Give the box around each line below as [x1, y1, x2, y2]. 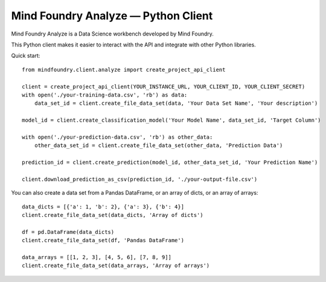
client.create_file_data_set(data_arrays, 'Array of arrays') [22, 262, 210, 269]
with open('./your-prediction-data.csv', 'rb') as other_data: [22, 133, 213, 140]
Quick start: [11, 52, 40, 60]
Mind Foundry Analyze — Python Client [11, 9, 213, 22]
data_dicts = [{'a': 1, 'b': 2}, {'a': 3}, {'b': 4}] [22, 203, 184, 210]
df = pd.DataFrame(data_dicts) [22, 228, 115, 235]
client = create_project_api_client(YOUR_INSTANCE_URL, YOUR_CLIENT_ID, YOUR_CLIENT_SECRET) [22, 83, 305, 90]
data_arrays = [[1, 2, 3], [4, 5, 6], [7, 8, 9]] [22, 254, 172, 260]
